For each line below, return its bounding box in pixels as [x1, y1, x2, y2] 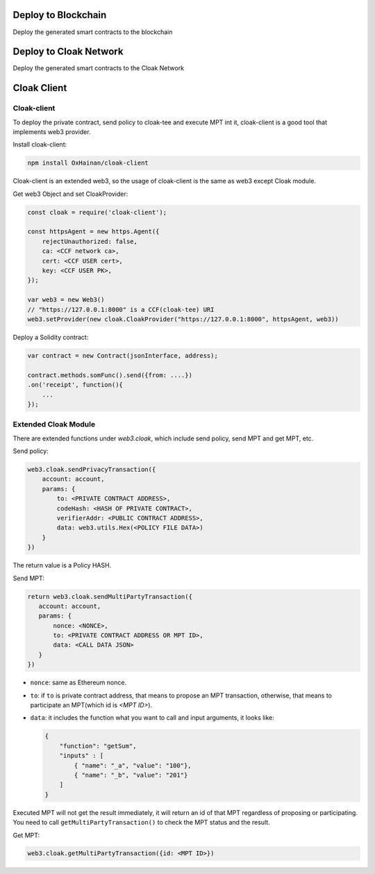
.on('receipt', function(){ [27, 381, 123, 389]
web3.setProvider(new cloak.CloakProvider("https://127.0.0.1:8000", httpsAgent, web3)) [27, 315, 340, 323]
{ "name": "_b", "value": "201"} [74, 771, 188, 779]
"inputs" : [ [59, 752, 104, 760]
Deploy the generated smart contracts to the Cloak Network [12, 64, 184, 72]
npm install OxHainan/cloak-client [27, 159, 149, 167]
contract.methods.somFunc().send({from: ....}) [27, 371, 192, 379]
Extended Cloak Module [12, 420, 96, 429]
